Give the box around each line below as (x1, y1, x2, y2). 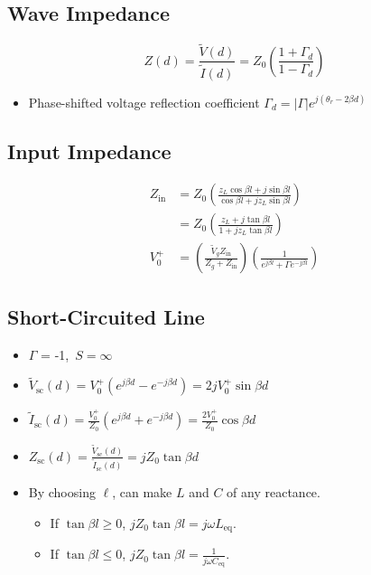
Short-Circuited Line (7, 302, 205, 330)
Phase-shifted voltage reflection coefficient (28, 92, 260, 111)
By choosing (28, 483, 96, 502)
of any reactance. (227, 483, 320, 502)
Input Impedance (7, 137, 172, 165)
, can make (112, 483, 172, 502)
